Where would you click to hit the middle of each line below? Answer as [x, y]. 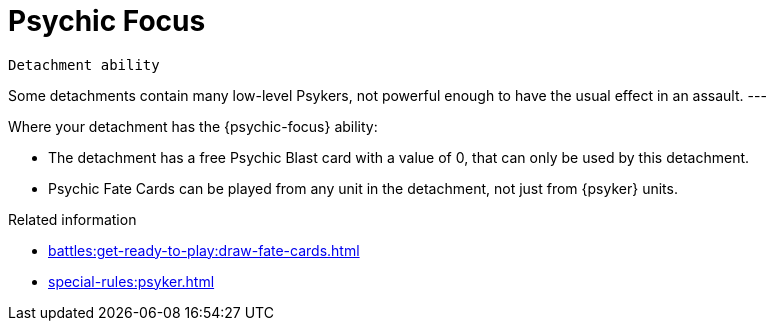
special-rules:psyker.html [131, 281]
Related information [72, 219]
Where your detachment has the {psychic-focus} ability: [193, 126]
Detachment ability [84, 64]
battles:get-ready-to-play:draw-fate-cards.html [204, 250]
